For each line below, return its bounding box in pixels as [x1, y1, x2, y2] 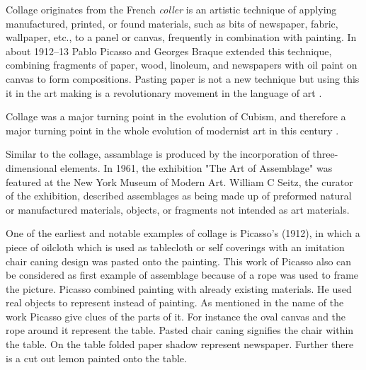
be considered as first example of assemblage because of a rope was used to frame [6, 267, 359, 282]
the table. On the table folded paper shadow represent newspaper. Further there [6, 337, 354, 352]
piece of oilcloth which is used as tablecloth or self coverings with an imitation [6, 239, 345, 254]
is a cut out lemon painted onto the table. [6, 350, 187, 365]
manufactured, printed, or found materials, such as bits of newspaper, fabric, [6, 16, 338, 30]
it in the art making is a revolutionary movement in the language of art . [6, 85, 322, 100]
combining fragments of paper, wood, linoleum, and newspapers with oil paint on [6, 57, 358, 72]
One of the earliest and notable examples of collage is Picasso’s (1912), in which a [6, 226, 360, 241]
